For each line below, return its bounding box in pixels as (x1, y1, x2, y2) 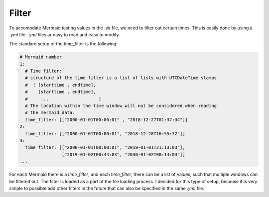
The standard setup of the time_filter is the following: (9, 41, 118, 47)
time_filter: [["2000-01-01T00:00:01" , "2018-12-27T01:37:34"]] (25, 117, 188, 122)
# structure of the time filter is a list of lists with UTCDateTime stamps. (25, 75, 220, 81)
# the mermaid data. (25, 110, 75, 115)
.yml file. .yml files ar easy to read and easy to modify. (9, 31, 121, 37)
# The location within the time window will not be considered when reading (25, 103, 217, 109)
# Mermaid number (19, 54, 62, 60)
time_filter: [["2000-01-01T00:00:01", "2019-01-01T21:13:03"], (25, 145, 185, 150)
